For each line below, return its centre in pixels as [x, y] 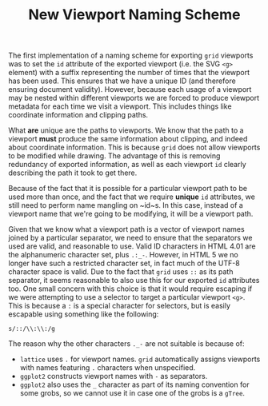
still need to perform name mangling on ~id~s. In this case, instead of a [126, 205]
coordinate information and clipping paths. [78, 115]
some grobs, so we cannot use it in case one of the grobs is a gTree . [132, 393]
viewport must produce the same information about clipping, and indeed [128, 139]
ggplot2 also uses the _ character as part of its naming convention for [134, 384]
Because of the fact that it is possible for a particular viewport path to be [128, 189]
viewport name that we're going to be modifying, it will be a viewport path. [131, 214]
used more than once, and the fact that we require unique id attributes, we [132, 197]
